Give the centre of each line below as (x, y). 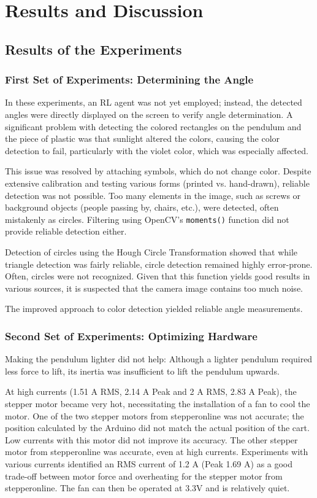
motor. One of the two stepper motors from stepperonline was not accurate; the (155, 415)
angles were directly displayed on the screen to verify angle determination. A (149, 114)
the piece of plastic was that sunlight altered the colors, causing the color (143, 138)
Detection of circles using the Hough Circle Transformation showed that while (151, 251)
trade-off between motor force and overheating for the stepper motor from (144, 476)
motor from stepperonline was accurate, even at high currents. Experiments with (157, 452)
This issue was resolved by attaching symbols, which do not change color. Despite (158, 171)
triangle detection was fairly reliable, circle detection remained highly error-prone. (159, 264)
